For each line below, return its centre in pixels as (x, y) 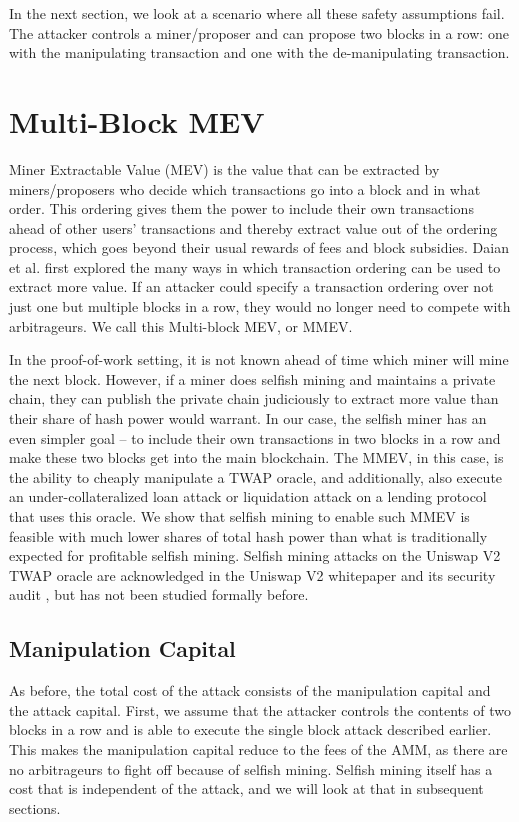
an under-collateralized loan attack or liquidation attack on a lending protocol (248, 496)
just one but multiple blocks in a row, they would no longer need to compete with (260, 306)
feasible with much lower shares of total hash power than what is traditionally (248, 535)
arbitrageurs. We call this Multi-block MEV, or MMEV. (181, 325)
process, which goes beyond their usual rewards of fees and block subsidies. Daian (259, 247)
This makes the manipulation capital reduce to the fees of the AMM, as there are (258, 748)
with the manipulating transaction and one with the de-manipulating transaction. (259, 52)
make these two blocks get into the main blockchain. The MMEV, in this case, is (256, 457)
